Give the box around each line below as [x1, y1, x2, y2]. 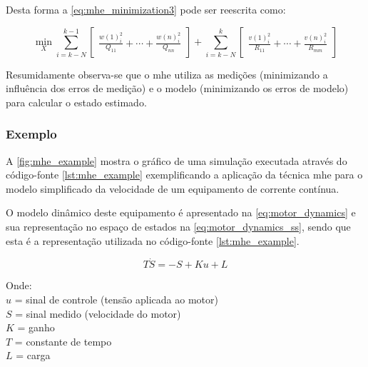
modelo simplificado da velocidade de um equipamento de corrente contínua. [6, 181, 339, 196]
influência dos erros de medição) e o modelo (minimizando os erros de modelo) [6, 81, 349, 96]
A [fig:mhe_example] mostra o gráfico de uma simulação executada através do [6, 153, 347, 168]
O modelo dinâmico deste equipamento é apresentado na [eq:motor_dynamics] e [6, 205, 356, 220]
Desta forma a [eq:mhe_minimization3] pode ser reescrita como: [6, 2, 286, 16]
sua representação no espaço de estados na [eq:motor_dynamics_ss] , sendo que [6, 218, 351, 233]
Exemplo [6, 125, 57, 143]
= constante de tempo [14, 333, 112, 348]
